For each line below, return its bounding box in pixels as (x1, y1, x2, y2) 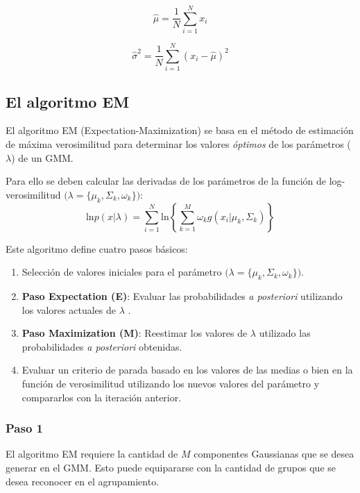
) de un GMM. (11, 150, 74, 165)
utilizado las (259, 326, 311, 340)
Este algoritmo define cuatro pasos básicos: (6, 241, 188, 256)
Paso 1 (6, 419, 43, 437)
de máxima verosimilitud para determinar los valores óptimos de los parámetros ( (6, 137, 351, 151)
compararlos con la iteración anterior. (22, 390, 182, 404)
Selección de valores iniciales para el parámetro (22, 265, 222, 279)
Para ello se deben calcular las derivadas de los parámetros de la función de (6, 174, 326, 188)
